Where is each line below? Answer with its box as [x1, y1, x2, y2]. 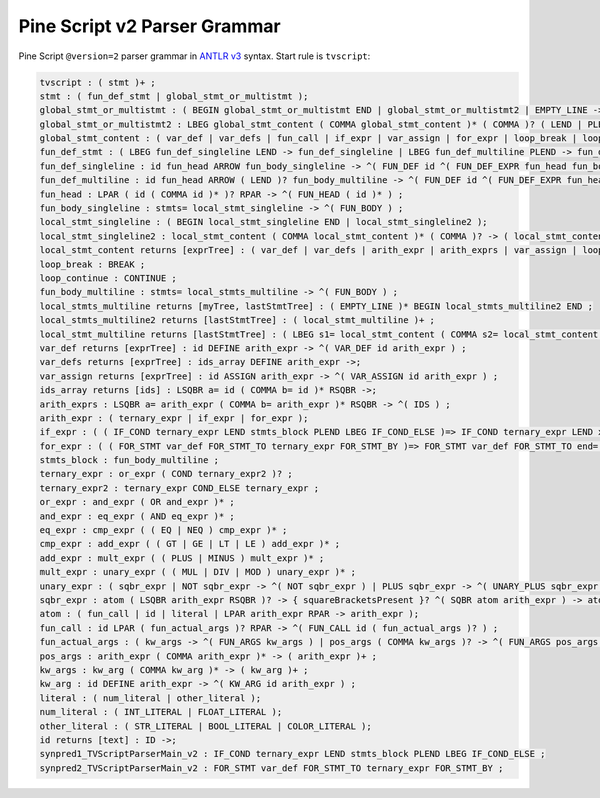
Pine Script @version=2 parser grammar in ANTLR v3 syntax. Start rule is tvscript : [18, 50, 371, 62]
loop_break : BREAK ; [39, 258, 146, 270]
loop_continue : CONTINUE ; [39, 273, 177, 284]
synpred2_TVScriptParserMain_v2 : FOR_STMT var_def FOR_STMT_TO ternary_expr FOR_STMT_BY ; [39, 762, 504, 774]
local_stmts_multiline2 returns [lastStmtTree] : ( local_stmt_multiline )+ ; [39, 315, 435, 326]
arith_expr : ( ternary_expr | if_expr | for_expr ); [39, 412, 309, 424]
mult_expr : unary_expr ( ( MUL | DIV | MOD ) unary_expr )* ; [39, 566, 357, 578]
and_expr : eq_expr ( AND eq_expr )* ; [39, 510, 235, 522]
